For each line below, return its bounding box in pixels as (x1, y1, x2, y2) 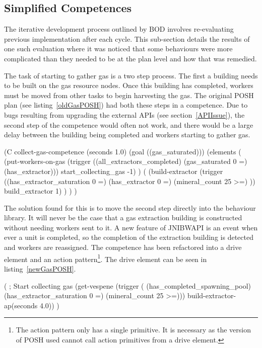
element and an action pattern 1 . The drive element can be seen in (4, 252, 207, 264)
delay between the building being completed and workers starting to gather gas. (4, 129, 250, 140)
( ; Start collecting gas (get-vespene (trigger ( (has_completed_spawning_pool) (4, 280, 251, 291)
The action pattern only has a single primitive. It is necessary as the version (16, 324, 251, 335)
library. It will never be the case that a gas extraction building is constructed (4, 212, 242, 223)
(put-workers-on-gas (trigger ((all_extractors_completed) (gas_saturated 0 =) (4, 156, 247, 166)
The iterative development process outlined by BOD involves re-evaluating (4, 24, 234, 34)
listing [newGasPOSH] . (4, 263, 76, 274)
